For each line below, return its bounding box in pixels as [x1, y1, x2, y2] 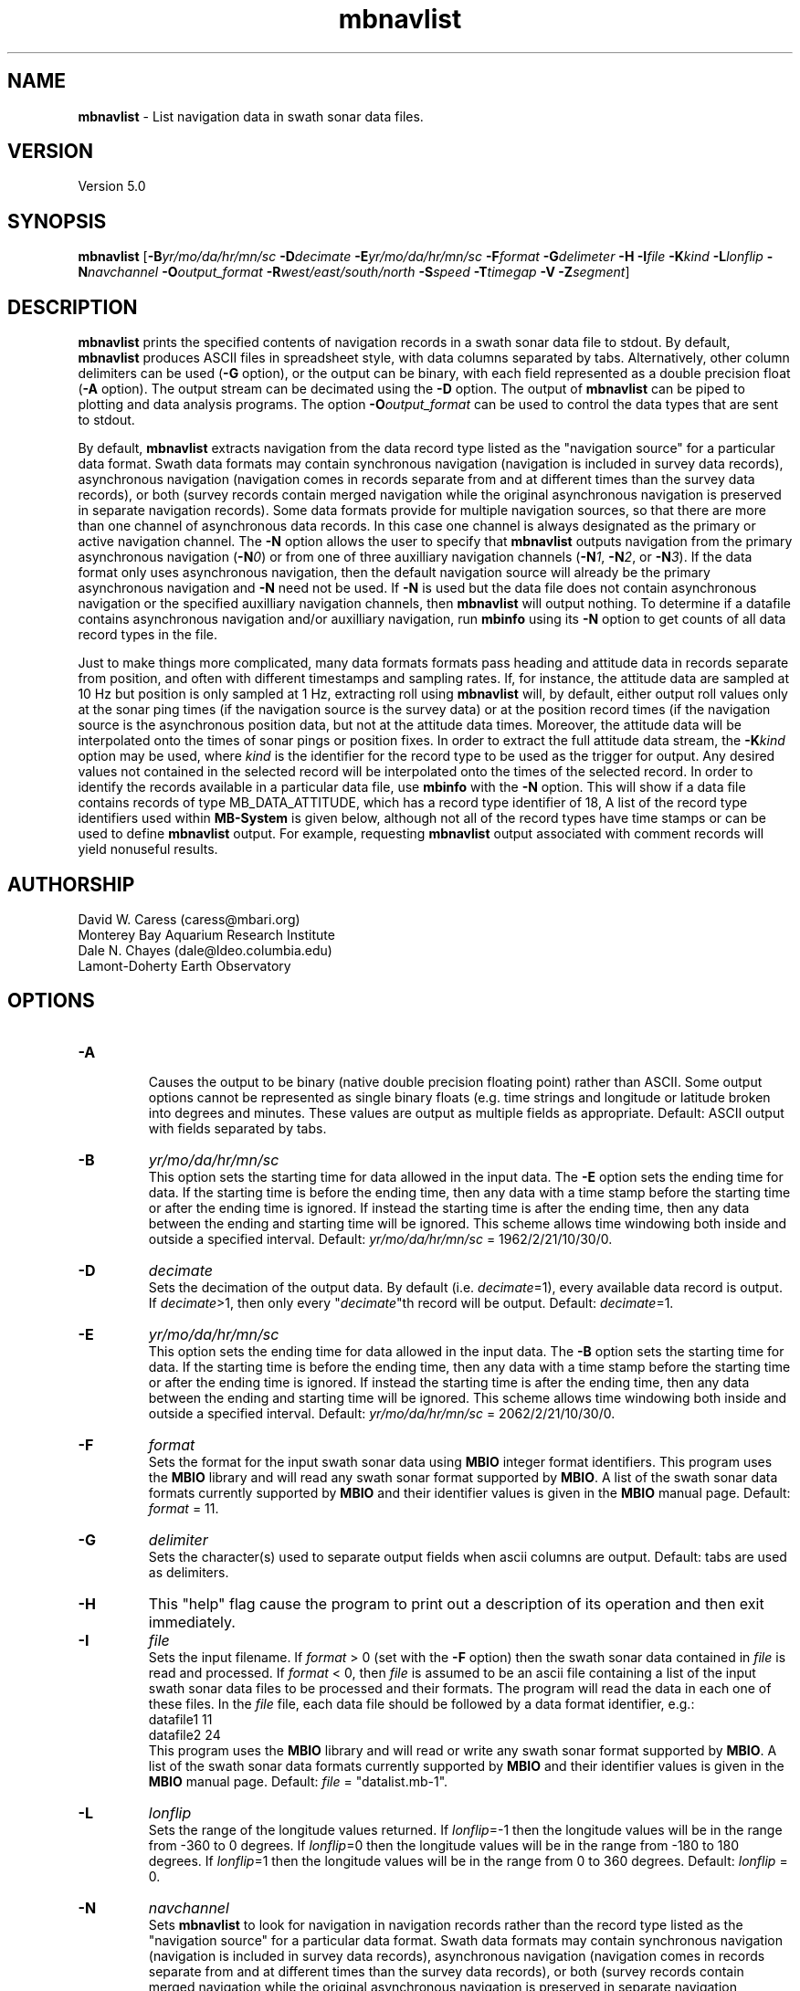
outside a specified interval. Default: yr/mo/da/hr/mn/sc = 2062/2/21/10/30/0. [148, 1405, 616, 1421]
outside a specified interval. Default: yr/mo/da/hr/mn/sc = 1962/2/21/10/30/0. [148, 1230, 613, 1247]
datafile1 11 [148, 1711, 213, 1727]
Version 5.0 [78, 178, 146, 195]
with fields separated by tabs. [148, 1120, 327, 1136]
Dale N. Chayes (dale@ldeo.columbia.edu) [78, 942, 332, 958]
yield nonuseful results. [78, 841, 218, 858]
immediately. [148, 1612, 236, 1631]
